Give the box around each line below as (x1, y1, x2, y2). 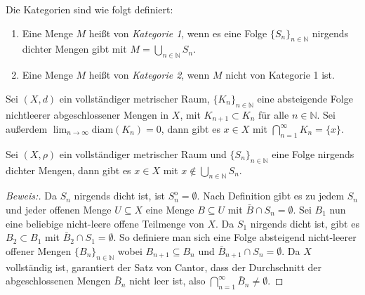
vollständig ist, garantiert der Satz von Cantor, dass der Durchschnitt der (6, 259, 322, 274)
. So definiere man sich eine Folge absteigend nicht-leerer (113, 230, 357, 244)
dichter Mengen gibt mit (22, 41, 127, 56)
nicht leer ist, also (129, 273, 206, 288)
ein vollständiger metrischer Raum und (59, 146, 227, 161)
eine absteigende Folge (257, 91, 353, 105)
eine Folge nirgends (272, 146, 354, 161)
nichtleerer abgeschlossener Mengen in (6, 107, 169, 122)
